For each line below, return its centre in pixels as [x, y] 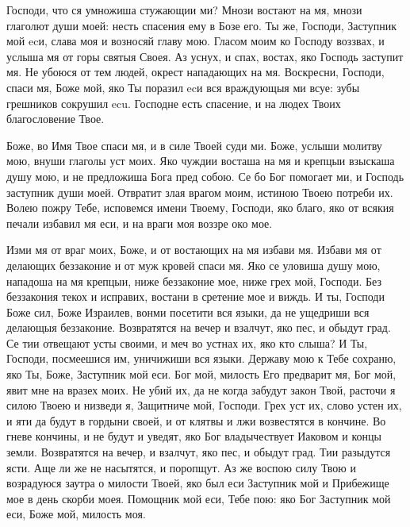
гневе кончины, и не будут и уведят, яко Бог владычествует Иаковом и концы [194, 436]
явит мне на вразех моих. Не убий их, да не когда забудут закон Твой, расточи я [201, 389]
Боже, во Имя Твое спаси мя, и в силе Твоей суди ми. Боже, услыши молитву [194, 145]
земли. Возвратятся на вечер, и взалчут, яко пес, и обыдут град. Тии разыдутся [199, 452]
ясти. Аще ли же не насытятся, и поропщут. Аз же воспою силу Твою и [181, 467]
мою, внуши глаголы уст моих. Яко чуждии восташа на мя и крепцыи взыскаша [201, 161]
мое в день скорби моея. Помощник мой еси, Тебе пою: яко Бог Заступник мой [199, 498]
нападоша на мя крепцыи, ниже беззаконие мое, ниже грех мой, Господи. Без [194, 281]
